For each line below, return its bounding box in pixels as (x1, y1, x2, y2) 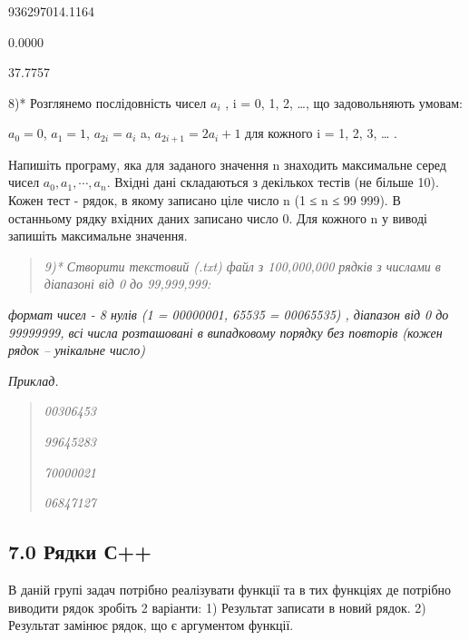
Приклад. (8, 370, 59, 389)
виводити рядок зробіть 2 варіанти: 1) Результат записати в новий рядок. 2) (8, 597, 426, 616)
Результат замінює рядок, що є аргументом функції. (8, 615, 294, 635)
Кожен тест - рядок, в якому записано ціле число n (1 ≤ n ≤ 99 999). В (8, 191, 401, 210)
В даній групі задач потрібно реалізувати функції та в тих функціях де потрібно (8, 579, 452, 598)
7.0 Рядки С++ (8, 537, 152, 566)
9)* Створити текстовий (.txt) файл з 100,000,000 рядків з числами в (44, 256, 441, 275)
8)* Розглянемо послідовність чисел (8, 93, 207, 112)
